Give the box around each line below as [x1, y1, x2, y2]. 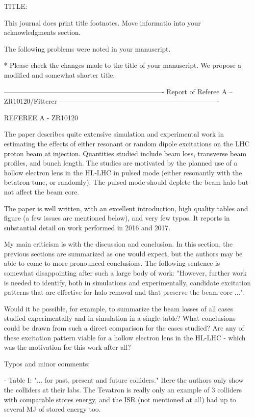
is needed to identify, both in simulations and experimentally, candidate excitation [4, 277, 251, 287]
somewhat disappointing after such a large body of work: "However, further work [4, 268, 247, 278]
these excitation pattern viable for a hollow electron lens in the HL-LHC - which [4, 332, 246, 342]
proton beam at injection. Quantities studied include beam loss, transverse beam [4, 148, 247, 158]
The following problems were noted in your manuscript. [4, 43, 171, 54]
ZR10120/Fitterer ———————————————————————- [4, 96, 220, 106]
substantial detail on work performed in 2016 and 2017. [4, 222, 171, 232]
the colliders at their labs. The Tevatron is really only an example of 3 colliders [4, 385, 242, 394]
